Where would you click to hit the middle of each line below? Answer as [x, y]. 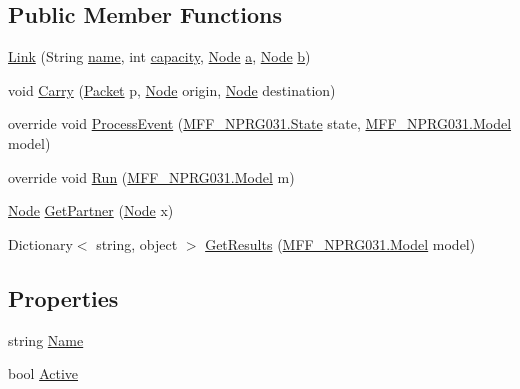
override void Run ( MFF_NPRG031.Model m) [151, 176]
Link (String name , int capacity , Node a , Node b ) [159, 56]
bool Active [43, 373]
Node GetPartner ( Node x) [91, 210]
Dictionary [40, 243]
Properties [63, 297]
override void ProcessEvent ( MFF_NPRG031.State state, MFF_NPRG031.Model [260, 123]
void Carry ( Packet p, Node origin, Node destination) [172, 89]
